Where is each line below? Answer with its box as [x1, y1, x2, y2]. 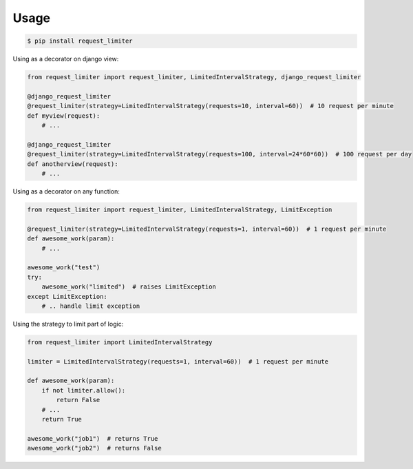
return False [56, 396, 100, 404]
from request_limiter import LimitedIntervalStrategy [27, 338, 213, 346]
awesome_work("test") [27, 264, 100, 271]
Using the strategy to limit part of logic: [12, 320, 124, 328]
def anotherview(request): [27, 160, 118, 168]
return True [41, 415, 83, 423]
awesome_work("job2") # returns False [27, 444, 162, 452]
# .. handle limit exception [41, 302, 140, 310]
